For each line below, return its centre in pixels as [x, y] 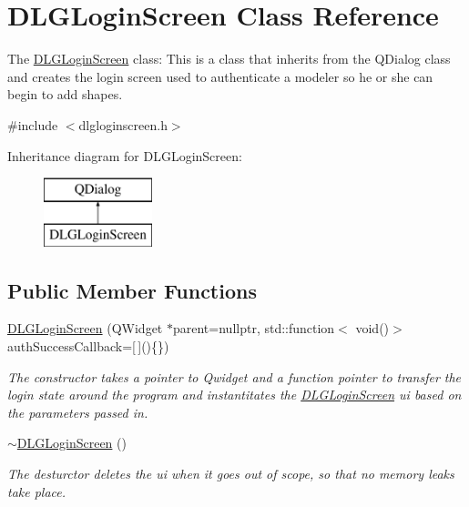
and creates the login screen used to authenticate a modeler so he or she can [220, 76]
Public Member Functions [132, 290]
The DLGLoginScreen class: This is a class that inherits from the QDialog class [229, 59]
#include [33, 124]
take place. [37, 491]
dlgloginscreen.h [123, 124]
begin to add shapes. [65, 94]
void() [372, 328]
